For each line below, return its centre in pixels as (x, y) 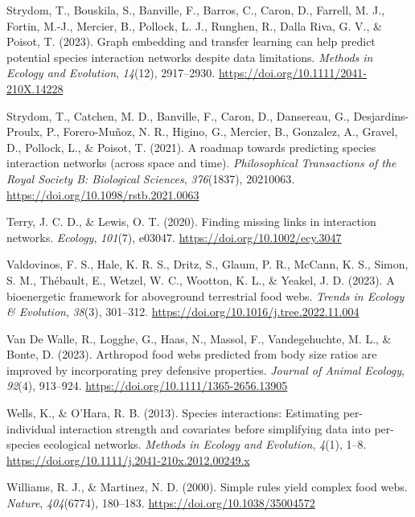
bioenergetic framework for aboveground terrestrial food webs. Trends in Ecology (205, 295)
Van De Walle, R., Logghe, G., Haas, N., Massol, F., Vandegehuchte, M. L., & (199, 338)
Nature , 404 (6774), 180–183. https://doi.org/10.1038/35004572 (161, 503)
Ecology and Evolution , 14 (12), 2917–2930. (111, 73)
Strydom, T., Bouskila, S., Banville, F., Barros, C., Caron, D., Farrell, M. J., (196, 10)
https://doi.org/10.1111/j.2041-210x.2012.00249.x (128, 460)
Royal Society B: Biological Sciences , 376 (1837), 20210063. (151, 178)
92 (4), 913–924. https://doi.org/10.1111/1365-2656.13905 (147, 386)
